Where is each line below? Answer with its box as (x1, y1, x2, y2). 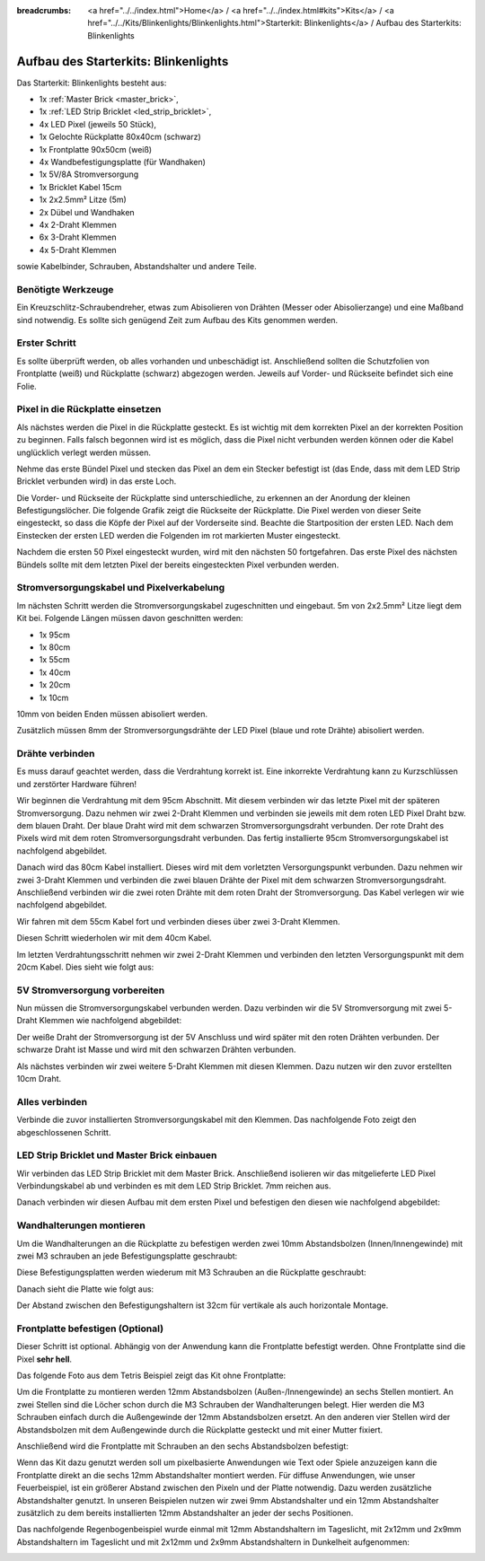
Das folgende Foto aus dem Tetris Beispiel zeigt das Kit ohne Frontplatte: (16, 1370, 287, 1381)
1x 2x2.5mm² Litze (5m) (39, 194, 128, 206)
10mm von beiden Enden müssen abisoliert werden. (16, 708, 208, 719)
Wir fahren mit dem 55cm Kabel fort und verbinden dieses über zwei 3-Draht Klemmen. (16, 916, 340, 926)
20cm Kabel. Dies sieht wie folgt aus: (16, 961, 154, 972)
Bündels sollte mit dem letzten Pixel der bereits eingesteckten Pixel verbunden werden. (16, 559, 339, 570)
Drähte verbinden (16, 748, 95, 760)
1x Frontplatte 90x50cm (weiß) (39, 144, 153, 154)
